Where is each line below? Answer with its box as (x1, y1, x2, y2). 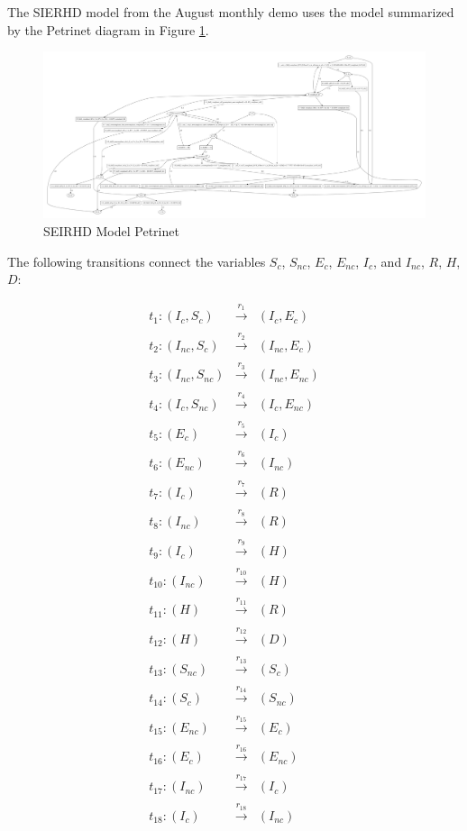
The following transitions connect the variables (7, 251, 266, 270)
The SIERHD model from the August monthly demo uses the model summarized (7, 3, 454, 21)
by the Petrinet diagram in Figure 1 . (7, 20, 209, 39)
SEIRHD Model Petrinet (43, 222, 179, 241)
